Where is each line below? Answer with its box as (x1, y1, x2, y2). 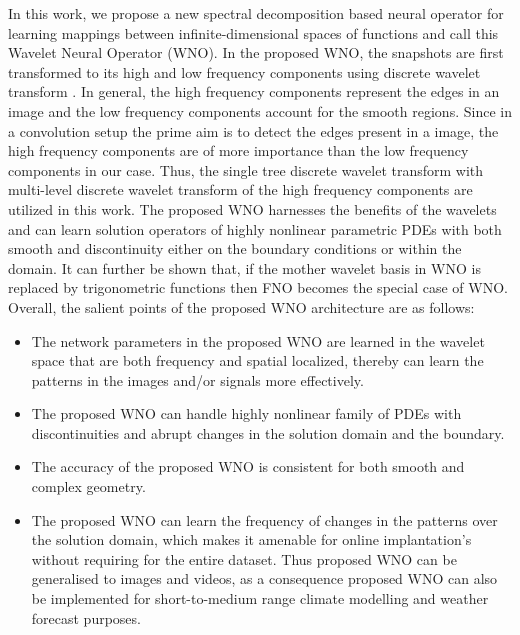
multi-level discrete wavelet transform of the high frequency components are (8, 179, 473, 200)
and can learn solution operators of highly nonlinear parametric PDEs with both (8, 218, 502, 239)
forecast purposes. (31, 607, 141, 628)
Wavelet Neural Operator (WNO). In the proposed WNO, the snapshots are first (8, 42, 504, 63)
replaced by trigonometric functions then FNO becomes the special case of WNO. (8, 277, 508, 298)
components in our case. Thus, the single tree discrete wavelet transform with (8, 159, 484, 180)
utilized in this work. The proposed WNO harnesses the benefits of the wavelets (8, 198, 497, 219)
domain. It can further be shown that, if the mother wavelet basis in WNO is (8, 257, 481, 278)
